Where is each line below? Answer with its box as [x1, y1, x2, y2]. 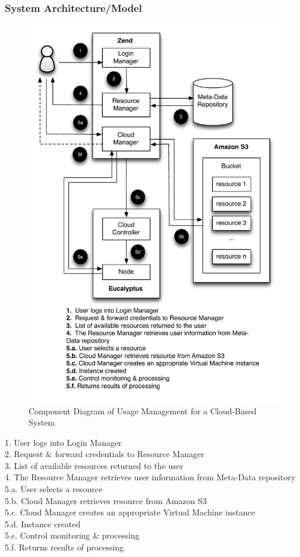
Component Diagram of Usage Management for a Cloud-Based [29, 404, 257, 417]
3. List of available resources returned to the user [5, 459, 184, 471]
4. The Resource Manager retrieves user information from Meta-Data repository [5, 471, 296, 483]
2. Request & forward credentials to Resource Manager [5, 448, 204, 460]
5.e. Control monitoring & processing [5, 529, 140, 542]
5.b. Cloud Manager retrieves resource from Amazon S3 [5, 494, 207, 506]
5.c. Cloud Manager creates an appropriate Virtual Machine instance [5, 506, 255, 518]
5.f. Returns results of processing [5, 541, 124, 553]
